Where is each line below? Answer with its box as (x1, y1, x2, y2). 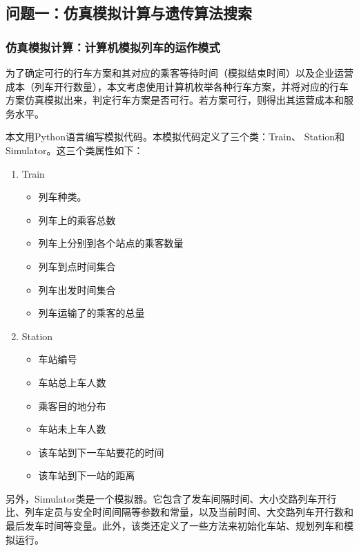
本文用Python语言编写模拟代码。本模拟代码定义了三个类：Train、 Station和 (6, 129, 345, 144)
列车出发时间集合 (38, 282, 116, 297)
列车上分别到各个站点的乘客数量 (38, 236, 184, 250)
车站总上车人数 (38, 375, 106, 389)
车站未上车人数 (38, 422, 106, 436)
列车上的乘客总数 (38, 212, 116, 227)
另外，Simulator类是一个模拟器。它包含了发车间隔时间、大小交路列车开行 (6, 491, 337, 505)
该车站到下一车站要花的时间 (38, 445, 164, 459)
